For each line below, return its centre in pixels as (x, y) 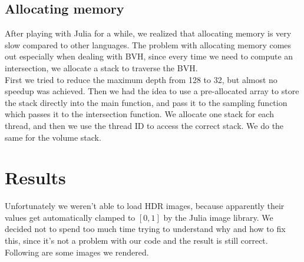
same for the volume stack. (53, 137)
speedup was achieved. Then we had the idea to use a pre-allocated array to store (152, 91)
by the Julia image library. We (218, 217)
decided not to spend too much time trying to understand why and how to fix (145, 229)
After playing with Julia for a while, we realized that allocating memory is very (148, 33)
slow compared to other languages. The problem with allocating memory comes (148, 44)
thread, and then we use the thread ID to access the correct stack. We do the (144, 125)
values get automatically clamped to (70, 217)
